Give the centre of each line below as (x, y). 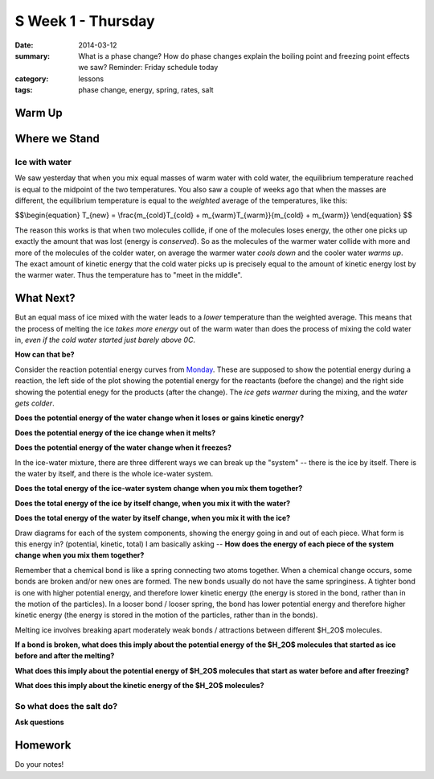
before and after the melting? (65, 656)
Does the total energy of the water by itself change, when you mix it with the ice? (153, 518)
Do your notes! (39, 765)
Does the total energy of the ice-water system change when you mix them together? (159, 488)
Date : (24, 45)
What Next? (45, 298)
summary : (33, 56)
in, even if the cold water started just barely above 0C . (105, 340)
